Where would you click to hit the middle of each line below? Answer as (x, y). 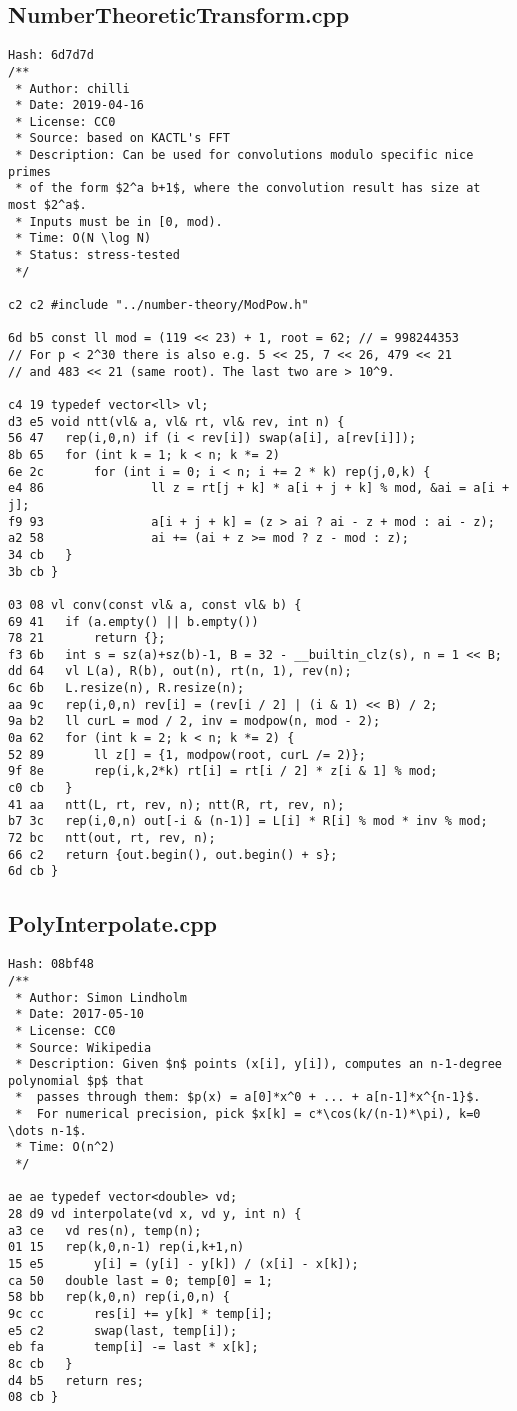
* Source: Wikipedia (83, 1047)
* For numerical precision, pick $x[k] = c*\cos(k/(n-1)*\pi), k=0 (248, 1114)
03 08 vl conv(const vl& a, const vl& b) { (155, 604)
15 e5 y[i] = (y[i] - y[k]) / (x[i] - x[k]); (183, 1264)
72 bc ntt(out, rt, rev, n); (112, 838)
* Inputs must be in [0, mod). (119, 221)
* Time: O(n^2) (65, 1147)
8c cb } (40, 1363)
